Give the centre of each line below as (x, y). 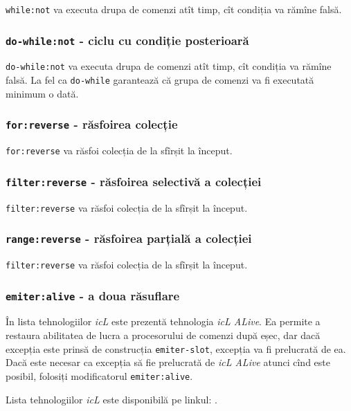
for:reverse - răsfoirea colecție (92, 124)
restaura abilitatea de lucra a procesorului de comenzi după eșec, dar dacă (163, 335)
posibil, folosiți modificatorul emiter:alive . (99, 375)
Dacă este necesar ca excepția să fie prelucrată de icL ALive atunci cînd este (168, 362)
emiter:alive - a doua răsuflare (93, 295)
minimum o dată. (42, 93)
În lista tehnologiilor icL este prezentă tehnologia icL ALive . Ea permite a (163, 321)
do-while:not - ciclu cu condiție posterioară (127, 40)
